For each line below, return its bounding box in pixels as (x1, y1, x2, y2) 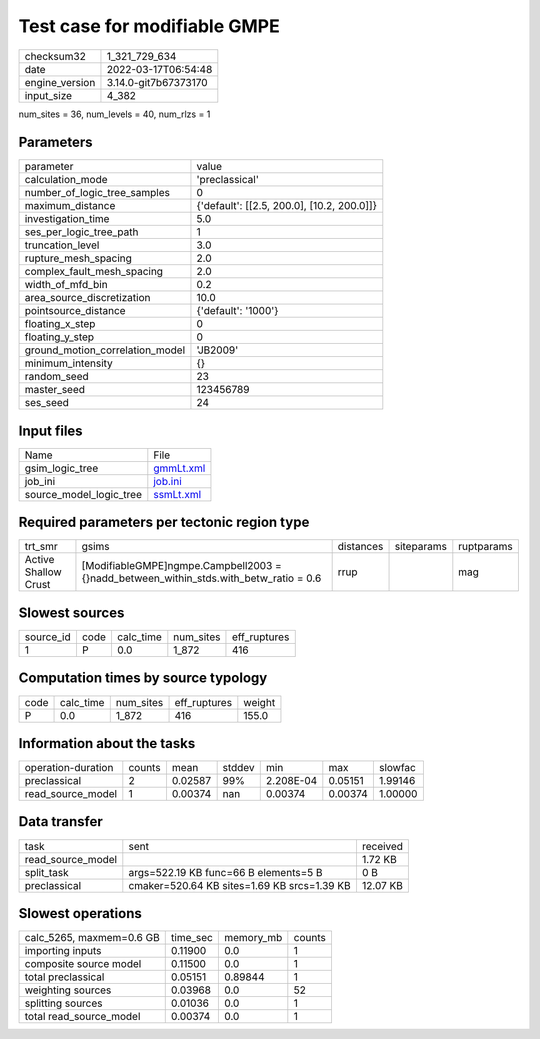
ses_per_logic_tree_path (24, 225, 139, 239)
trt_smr (24, 540, 59, 554)
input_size (24, 88, 73, 102)
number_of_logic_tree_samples (24, 186, 170, 200)
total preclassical (24, 970, 105, 984)
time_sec (170, 931, 214, 945)
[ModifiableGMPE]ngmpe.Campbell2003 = (81, 559, 282, 573)
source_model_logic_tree (24, 487, 142, 501)
